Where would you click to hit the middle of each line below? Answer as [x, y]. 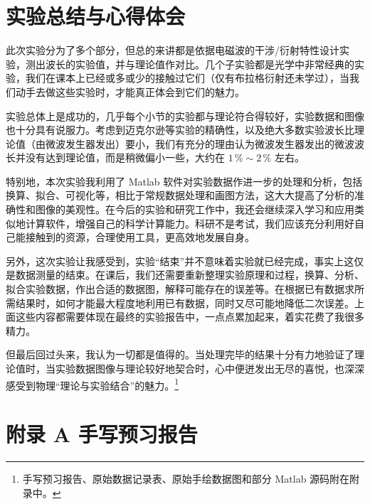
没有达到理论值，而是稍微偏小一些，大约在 [125, 157]
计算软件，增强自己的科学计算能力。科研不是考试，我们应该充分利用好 [190, 223]
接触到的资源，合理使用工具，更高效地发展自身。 [140, 237]
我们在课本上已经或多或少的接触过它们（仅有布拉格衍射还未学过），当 [187, 78]
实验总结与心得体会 [96, 16]
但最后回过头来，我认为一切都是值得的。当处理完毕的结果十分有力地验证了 [180, 354]
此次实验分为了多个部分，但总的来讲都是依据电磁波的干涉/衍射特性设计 [173, 50]
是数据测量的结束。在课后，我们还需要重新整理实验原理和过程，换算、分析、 [185, 275]
